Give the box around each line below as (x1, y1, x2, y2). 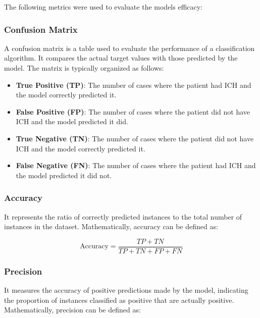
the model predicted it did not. (16, 170, 112, 180)
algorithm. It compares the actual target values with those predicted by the (4, 52, 238, 63)
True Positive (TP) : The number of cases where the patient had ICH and (16, 79, 251, 90)
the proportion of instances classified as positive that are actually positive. (4, 294, 234, 305)
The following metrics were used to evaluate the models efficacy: (4, 2, 203, 12)
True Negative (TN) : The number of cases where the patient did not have (16, 133, 254, 143)
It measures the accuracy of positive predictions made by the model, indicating (4, 285, 248, 295)
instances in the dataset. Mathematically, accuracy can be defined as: (4, 221, 218, 232)
